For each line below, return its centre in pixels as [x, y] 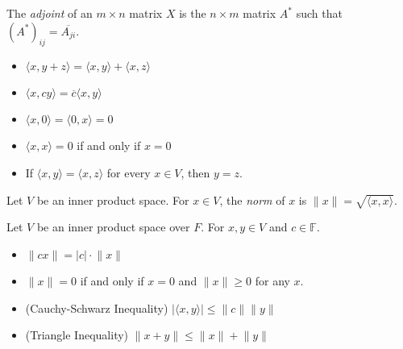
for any [272, 280]
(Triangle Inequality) [77, 335]
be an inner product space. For [113, 199]
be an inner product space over [113, 227]
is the [193, 13]
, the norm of [252, 199]
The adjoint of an [50, 13]
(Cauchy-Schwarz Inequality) [97, 307]
